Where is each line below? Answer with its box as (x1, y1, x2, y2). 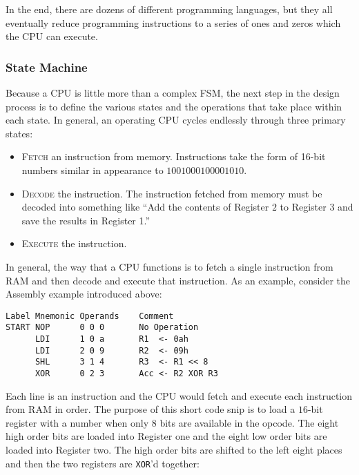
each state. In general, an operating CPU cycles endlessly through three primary (6, 113, 346, 127)
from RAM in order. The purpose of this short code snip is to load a (6, 402, 295, 416)
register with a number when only (6, 415, 149, 429)
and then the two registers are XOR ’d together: (6, 456, 200, 470)
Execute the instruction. (21, 236, 127, 251)
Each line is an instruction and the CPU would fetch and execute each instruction (6, 388, 352, 403)
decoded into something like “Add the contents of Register (21, 200, 269, 214)
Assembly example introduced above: (6, 287, 162, 301)
